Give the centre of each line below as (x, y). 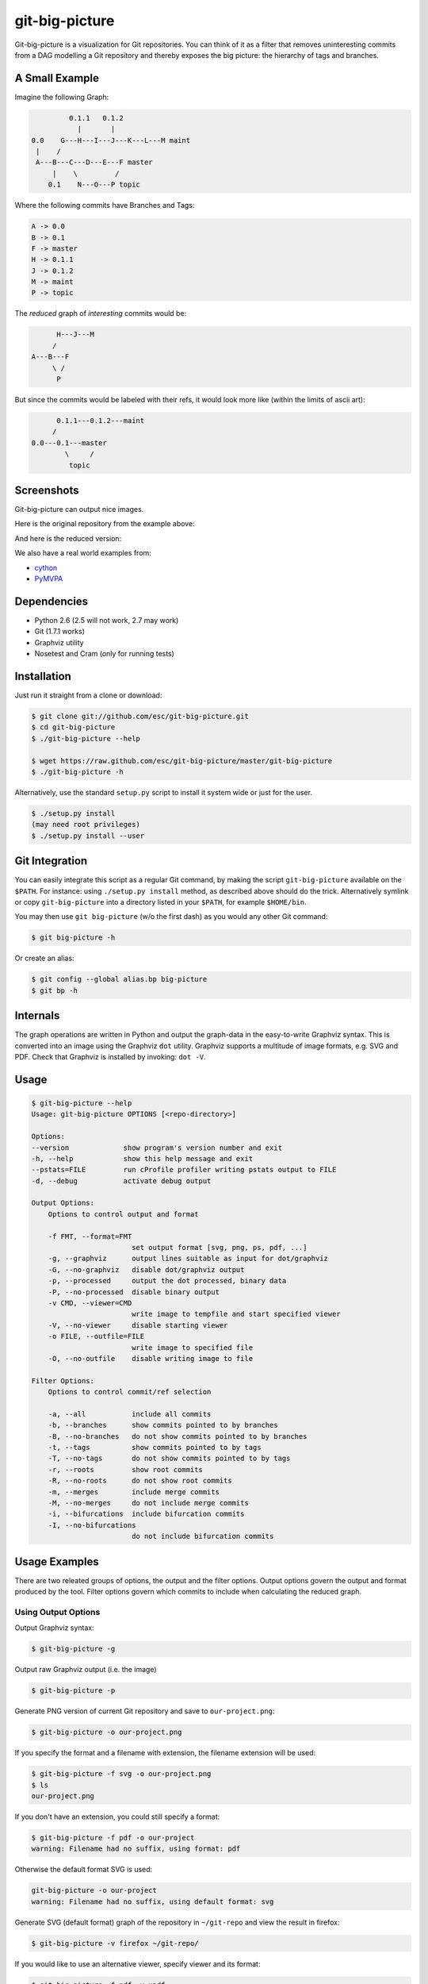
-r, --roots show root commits (126, 1469)
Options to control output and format (123, 1214)
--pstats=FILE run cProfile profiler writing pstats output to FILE (184, 1170)
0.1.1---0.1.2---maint (101, 420)
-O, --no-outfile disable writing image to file (151, 1358)
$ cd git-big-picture (73, 727)
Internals (37, 1016)
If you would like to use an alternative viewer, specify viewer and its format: (138, 1963)
